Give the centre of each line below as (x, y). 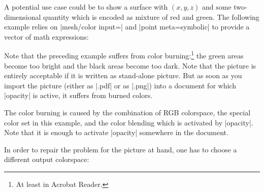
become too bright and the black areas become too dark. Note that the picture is (130, 65)
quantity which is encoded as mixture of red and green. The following (151, 17)
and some (217, 7)
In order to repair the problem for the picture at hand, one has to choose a (121, 149)
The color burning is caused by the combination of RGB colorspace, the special (127, 112)
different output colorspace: (47, 159)
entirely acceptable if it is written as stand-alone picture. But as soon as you (123, 75)
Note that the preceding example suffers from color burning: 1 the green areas (124, 55)
